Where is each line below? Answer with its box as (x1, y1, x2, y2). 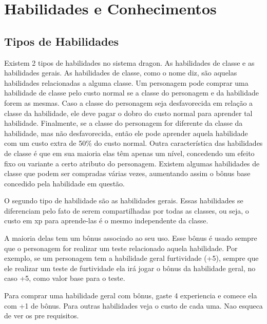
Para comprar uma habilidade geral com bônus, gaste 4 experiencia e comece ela (4, 290, 257, 301)
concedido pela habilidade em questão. (4, 178, 125, 188)
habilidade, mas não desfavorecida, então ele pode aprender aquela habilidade (4, 127, 248, 138)
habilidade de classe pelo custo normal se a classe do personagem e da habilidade (4, 87, 259, 98)
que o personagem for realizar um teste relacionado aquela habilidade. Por (4, 242, 238, 253)
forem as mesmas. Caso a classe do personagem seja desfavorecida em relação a (4, 97, 253, 108)
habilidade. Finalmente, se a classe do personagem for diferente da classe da (4, 118, 243, 128)
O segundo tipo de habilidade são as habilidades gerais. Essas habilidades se (4, 195, 243, 206)
